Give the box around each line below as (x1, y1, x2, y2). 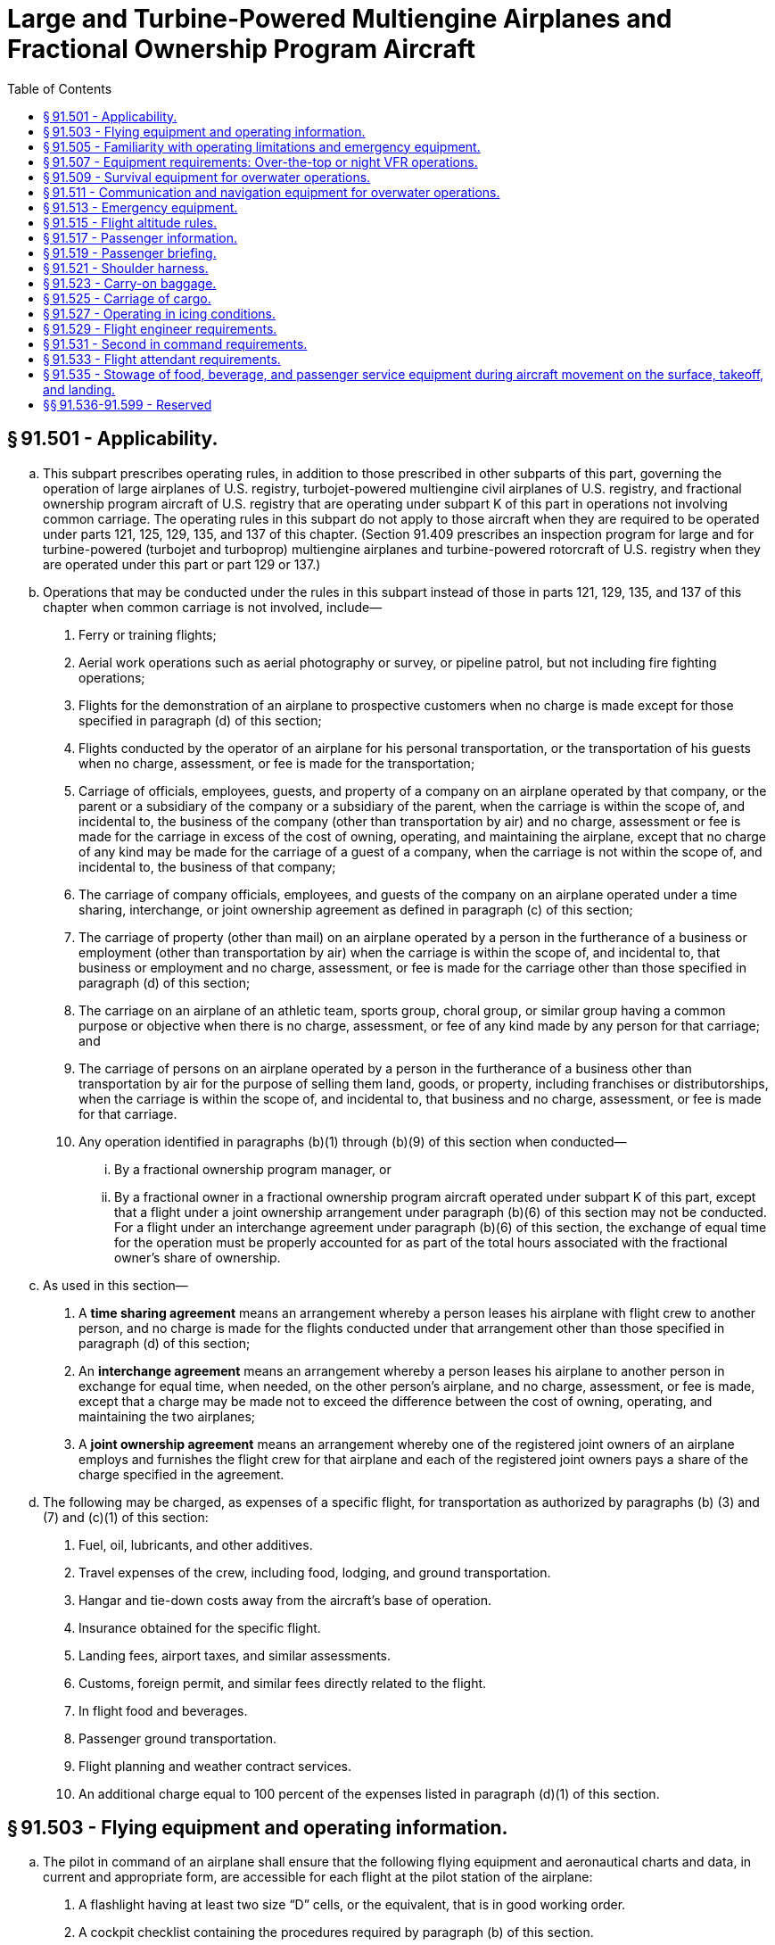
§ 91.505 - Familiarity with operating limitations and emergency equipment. (43, 138, 481, 154)
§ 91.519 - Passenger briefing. (43, 244, 217, 261)
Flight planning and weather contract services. (78, 1758, 351, 1774)
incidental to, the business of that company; (78, 858, 336, 874)
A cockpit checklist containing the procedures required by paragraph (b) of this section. (78, 1924, 594, 1941)
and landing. (43, 381, 116, 397)
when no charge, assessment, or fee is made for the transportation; (78, 755, 475, 771)
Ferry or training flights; (78, 626, 217, 642)
